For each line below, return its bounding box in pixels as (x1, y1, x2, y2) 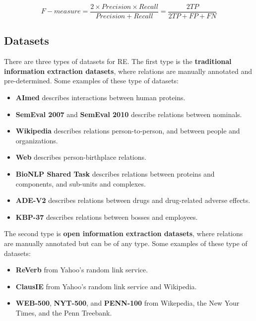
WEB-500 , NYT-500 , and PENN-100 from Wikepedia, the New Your (15, 298, 240, 308)
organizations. (15, 135, 58, 145)
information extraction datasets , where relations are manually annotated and (4, 65, 253, 76)
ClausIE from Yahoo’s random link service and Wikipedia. (15, 281, 197, 291)
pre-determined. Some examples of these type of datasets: (4, 75, 179, 86)
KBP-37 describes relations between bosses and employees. (15, 211, 198, 222)
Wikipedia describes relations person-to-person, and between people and (15, 126, 240, 136)
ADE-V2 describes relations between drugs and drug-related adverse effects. (15, 195, 251, 205)
